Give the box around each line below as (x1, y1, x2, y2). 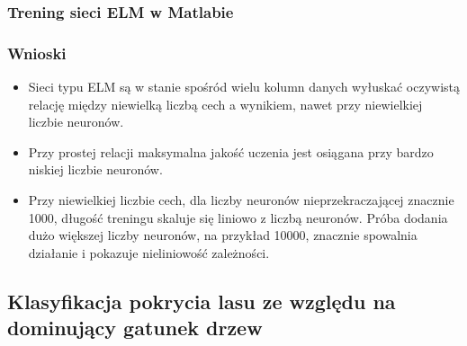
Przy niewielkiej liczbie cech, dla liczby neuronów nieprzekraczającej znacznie (28, 191, 454, 209)
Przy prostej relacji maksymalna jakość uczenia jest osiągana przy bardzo (28, 142, 434, 161)
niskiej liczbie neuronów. (28, 160, 163, 179)
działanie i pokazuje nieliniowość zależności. (28, 243, 270, 262)
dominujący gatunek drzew (7, 314, 263, 342)
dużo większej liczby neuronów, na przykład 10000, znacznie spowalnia (28, 226, 418, 244)
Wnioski (7, 41, 67, 64)
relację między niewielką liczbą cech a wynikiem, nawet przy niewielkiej (28, 94, 423, 113)
